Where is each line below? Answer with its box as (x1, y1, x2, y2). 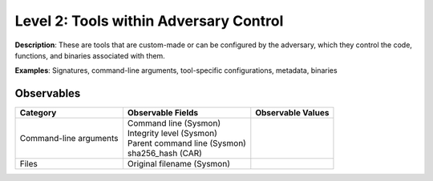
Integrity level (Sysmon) (127, 128, 218, 139)
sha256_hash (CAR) (127, 148, 202, 159)
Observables (14, 86, 81, 100)
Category (19, 107, 57, 119)
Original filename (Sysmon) (127, 159, 230, 170)
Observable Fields (127, 107, 199, 119)
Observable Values (255, 107, 330, 119)
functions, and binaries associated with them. (14, 50, 166, 60)
